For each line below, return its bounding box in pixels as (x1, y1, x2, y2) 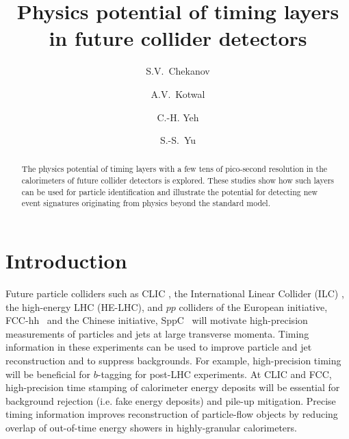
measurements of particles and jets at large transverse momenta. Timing (5, 326, 309, 340)
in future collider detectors (49, 24, 307, 52)
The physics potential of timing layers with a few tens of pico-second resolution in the (21, 163, 328, 175)
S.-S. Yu (159, 133, 196, 147)
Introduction (5, 247, 127, 275)
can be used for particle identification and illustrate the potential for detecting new (21, 186, 318, 197)
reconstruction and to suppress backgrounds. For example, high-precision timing (5, 353, 341, 368)
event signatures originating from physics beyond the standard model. (21, 197, 270, 209)
